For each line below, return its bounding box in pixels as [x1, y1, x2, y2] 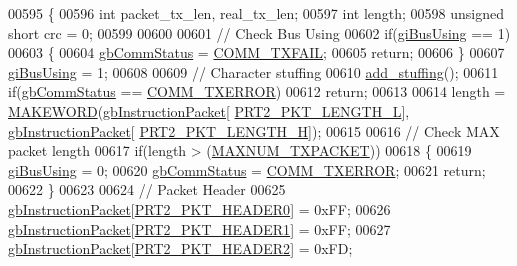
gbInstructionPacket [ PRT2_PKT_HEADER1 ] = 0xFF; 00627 [8, 218, 391, 239]
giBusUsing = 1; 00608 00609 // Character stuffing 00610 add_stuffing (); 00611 [8, 61, 499, 82]
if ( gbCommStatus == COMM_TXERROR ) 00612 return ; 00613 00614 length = [8, 81, 506, 102]
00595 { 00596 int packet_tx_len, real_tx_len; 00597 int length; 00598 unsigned [8, 3, 504, 23]
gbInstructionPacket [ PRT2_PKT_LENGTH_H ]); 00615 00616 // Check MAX [8, 120, 500, 141]
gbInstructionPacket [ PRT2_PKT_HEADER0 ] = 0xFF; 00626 [8, 198, 391, 219]
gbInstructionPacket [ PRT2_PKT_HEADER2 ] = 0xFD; [8, 238, 353, 259]
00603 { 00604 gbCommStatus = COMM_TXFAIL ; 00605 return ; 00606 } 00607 [8, 42, 505, 63]
